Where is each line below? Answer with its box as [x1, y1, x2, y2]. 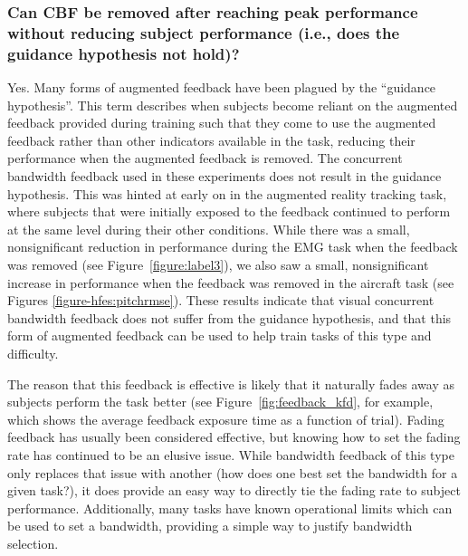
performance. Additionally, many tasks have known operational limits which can [7, 498, 453, 517]
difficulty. [7, 343, 59, 362]
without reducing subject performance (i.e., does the [7, 21, 400, 43]
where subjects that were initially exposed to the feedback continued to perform [7, 202, 451, 221]
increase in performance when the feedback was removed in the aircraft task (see [7, 273, 454, 292]
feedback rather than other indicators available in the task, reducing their [7, 130, 415, 149]
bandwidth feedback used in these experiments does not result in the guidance [7, 167, 442, 186]
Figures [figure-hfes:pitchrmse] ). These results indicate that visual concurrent [7, 291, 435, 310]
